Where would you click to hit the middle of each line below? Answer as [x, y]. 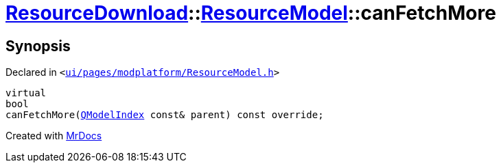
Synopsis [38, 46]
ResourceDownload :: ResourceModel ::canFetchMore [251, 13]
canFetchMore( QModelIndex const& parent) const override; [165, 115]
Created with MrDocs [54, 136]
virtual [26, 93]
